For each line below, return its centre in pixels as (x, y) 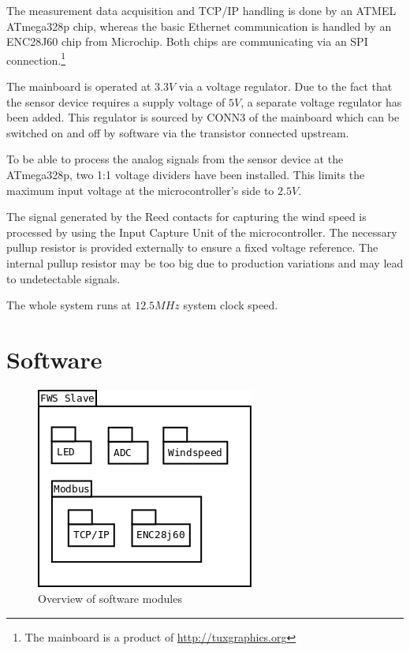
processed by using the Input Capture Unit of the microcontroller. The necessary (202, 232)
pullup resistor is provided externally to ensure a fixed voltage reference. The (192, 247)
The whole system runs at (69, 305)
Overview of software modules (110, 599)
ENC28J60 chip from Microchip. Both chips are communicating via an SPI (187, 41)
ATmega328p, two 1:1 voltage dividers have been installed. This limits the (186, 174)
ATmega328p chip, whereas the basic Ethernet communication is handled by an (199, 26)
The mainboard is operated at (79, 86)
